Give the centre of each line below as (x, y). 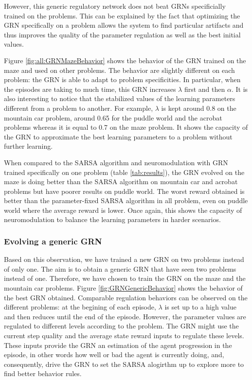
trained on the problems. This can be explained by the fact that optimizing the (122, 15)
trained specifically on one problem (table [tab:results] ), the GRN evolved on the (124, 172)
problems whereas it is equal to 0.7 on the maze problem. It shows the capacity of (126, 127)
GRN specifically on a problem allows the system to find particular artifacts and (124, 25)
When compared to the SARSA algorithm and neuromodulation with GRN (116, 162)
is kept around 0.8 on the (199, 108)
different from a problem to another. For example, (79, 108)
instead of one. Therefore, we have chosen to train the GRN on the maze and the (125, 278)
